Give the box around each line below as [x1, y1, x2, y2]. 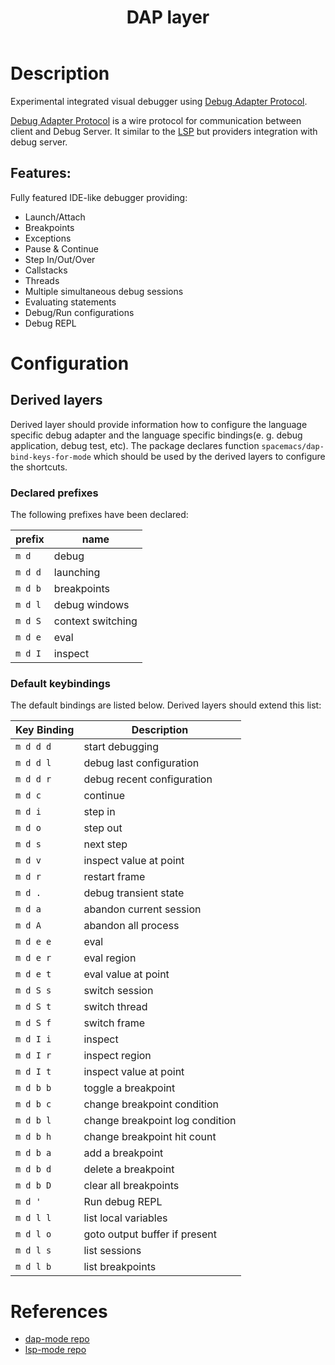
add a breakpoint [83, 1146, 164, 1160]
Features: [10, 165, 72, 182]
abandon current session [83, 902, 202, 916]
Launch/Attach [24, 211, 86, 223]
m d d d [15, 741, 52, 753]
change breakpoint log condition [83, 1114, 237, 1128]
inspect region [83, 1049, 152, 1063]
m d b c [15, 1099, 52, 1110]
